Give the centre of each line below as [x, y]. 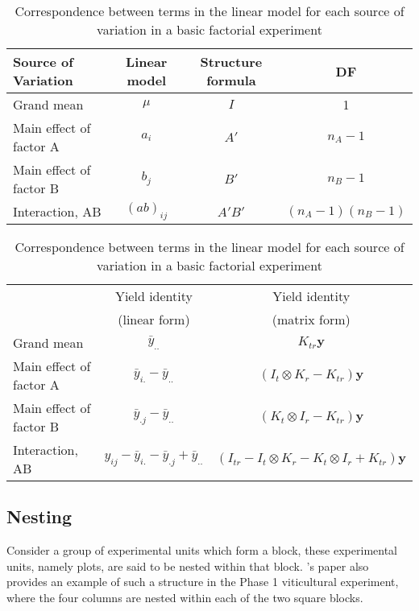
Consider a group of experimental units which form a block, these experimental [202, 550]
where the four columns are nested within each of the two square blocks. [185, 597]
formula [231, 80]
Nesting [39, 516]
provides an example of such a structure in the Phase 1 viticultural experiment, [203, 582]
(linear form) [154, 319]
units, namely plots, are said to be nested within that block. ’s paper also [188, 566]
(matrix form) [311, 319]
